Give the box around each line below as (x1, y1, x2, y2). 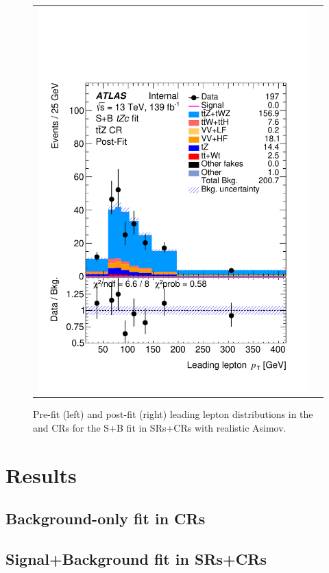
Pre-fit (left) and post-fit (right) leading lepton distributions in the (33, 407, 313, 421)
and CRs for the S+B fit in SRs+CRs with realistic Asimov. (33, 420, 287, 434)
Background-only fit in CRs (5, 508, 206, 529)
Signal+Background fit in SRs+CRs (5, 548, 267, 569)
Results (5, 460, 77, 489)
